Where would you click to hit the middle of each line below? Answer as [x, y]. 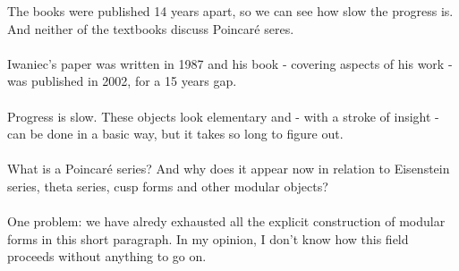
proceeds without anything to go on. [107, 256]
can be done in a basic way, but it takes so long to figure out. [175, 134]
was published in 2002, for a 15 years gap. [122, 81]
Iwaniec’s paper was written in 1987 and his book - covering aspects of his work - [230, 63]
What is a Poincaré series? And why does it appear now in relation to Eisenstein [229, 169]
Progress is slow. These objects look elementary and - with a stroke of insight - [223, 116]
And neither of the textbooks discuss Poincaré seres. [151, 28]
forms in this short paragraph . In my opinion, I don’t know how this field [208, 238]
